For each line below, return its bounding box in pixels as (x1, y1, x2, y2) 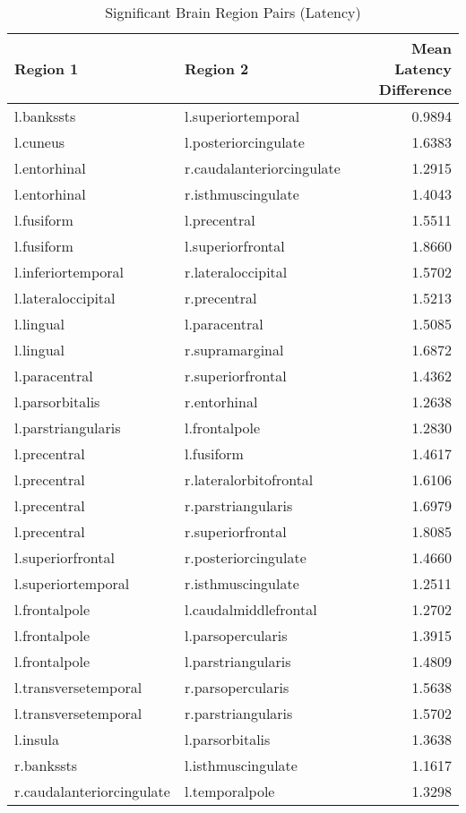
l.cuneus (14, 132, 65, 152)
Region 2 (184, 58, 249, 79)
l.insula (14, 729, 59, 749)
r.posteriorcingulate (184, 547, 306, 568)
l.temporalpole (184, 781, 275, 801)
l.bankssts (14, 106, 76, 126)
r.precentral (184, 287, 257, 308)
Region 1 (14, 58, 79, 79)
